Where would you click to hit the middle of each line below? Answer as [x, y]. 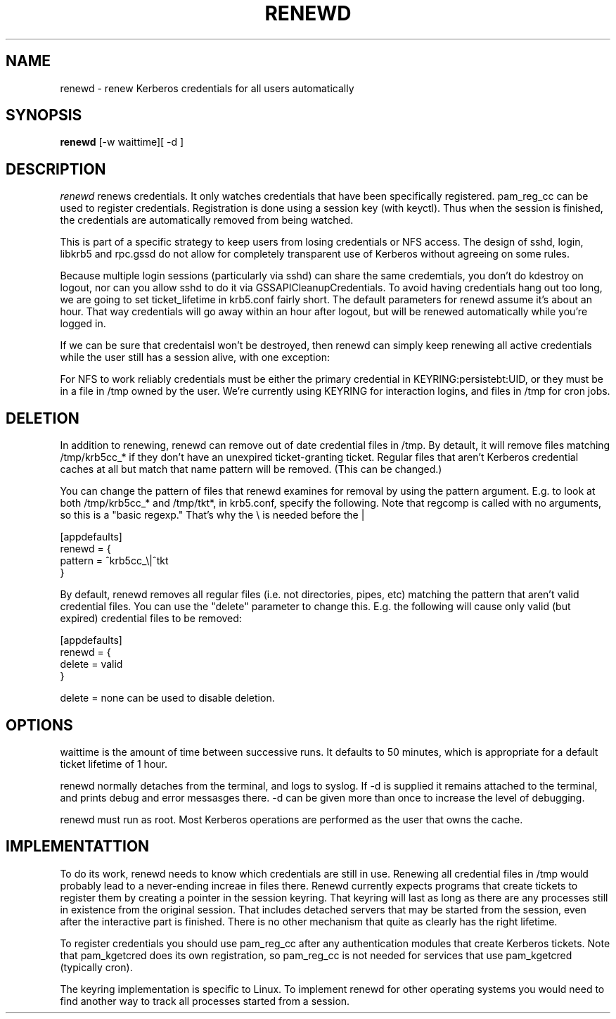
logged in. [83, 324]
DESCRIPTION [56, 169]
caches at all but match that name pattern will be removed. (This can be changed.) [251, 469]
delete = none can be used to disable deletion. [167, 698]
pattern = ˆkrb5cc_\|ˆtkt [114, 561]
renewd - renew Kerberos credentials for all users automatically [207, 88]
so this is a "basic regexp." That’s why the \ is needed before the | [212, 515]
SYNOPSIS [44, 115]
